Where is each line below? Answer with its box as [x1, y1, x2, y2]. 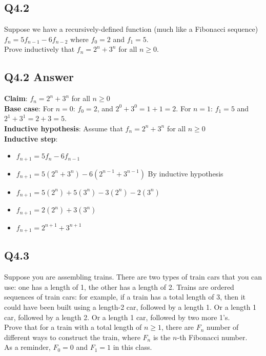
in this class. [113, 342, 152, 352]
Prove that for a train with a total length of [4, 322, 142, 332]
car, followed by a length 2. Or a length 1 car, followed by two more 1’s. [4, 311, 230, 322]
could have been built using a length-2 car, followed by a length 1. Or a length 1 [4, 301, 257, 312]
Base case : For [4, 103, 54, 113]
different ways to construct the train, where [4, 331, 140, 342]
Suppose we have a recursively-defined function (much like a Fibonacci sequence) [4, 24, 258, 34]
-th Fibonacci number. [177, 331, 248, 342]
